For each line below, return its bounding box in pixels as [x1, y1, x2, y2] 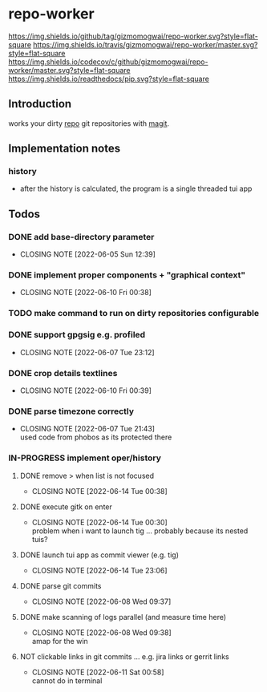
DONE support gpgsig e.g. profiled [8, 330, 146, 341]
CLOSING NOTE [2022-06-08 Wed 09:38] [31, 627, 172, 637]
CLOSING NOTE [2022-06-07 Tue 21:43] [19, 424, 155, 434]
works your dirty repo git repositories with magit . [8, 118, 170, 128]
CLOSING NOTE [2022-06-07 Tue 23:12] [19, 347, 155, 357]
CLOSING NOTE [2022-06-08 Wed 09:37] [31, 597, 172, 606]
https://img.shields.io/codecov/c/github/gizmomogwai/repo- [8, 57, 208, 67]
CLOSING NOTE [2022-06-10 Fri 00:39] [19, 386, 152, 395]
